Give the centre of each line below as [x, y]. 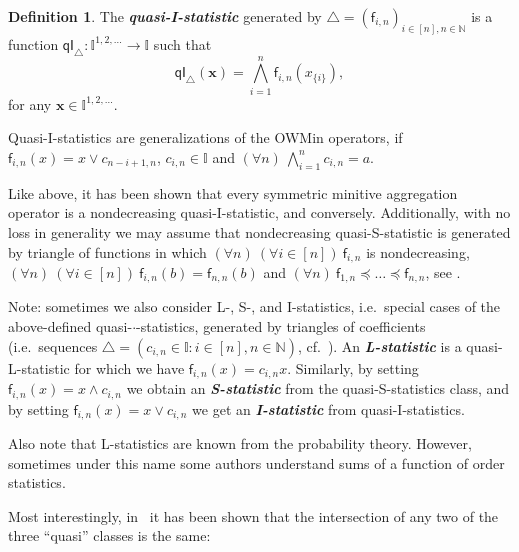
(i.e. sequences [53, 345]
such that [182, 43]
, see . [443, 272]
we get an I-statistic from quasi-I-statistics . [328, 408]
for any [30, 103]
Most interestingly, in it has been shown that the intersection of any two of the [253, 515]
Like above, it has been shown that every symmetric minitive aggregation [233, 192]
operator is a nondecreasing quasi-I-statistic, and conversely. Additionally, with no [259, 212]
